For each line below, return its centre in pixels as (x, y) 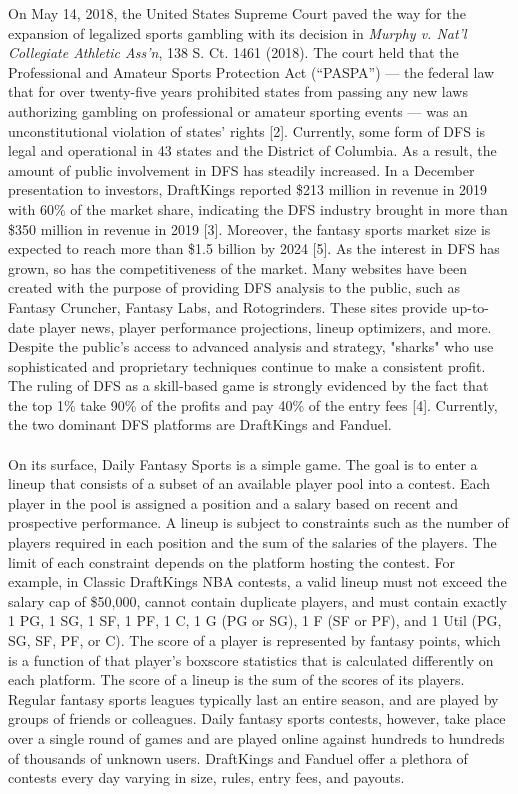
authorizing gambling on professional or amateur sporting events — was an (238, 110)
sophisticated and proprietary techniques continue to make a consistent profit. (247, 365)
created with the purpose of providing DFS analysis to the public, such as (234, 287)
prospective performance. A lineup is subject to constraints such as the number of (258, 522)
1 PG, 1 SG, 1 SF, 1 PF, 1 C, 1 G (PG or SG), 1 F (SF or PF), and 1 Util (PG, (255, 620)
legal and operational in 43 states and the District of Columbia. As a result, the (252, 150)
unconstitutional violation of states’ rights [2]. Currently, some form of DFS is (247, 130)
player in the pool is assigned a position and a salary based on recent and (233, 502)
